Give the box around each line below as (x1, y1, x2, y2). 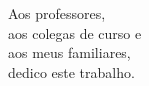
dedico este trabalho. (8, 61, 135, 82)
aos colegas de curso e (8, 22, 142, 43)
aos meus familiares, (8, 42, 131, 63)
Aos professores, (8, 3, 106, 23)
